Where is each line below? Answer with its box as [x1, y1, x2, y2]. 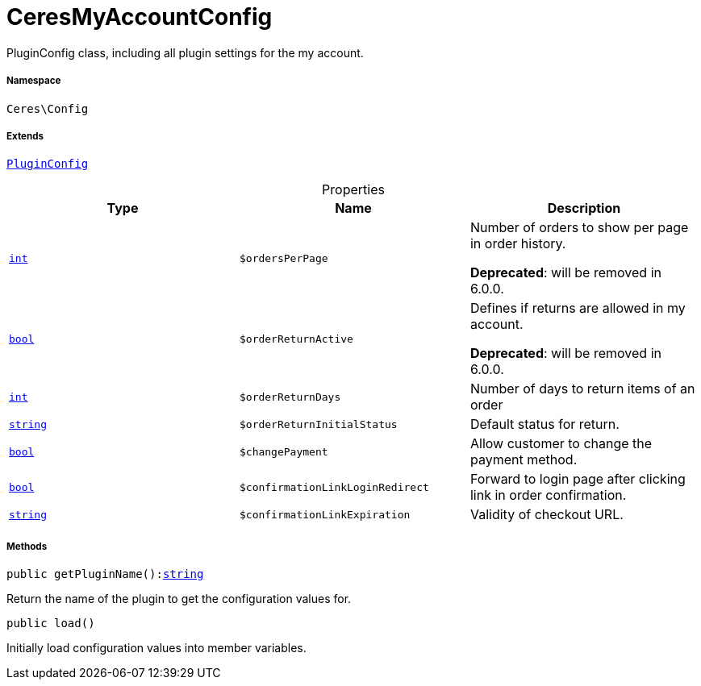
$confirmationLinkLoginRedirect [239, 480, 429, 493]
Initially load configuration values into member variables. [6, 641, 307, 655]
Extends [6, 130, 44, 142]
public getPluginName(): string [6, 568, 204, 581]
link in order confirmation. [469, 487, 627, 504]
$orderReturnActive [239, 332, 353, 345]
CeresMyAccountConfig [6, 3, 273, 31]
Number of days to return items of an [469, 380, 695, 397]
